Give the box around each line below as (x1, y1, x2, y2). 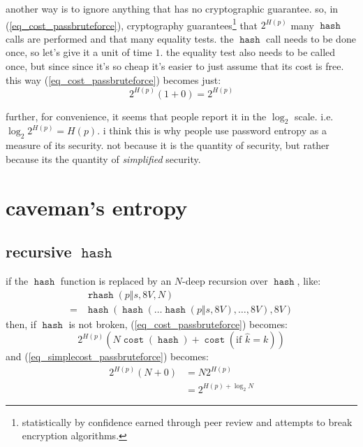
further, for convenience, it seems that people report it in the (6, 108, 267, 123)
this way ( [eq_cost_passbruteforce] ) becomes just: (6, 72, 221, 87)
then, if (6, 316, 36, 331)
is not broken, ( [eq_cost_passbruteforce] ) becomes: (68, 316, 288, 331)
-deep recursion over (182, 274, 268, 288)
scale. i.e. (294, 108, 334, 123)
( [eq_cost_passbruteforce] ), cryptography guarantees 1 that (6, 15, 258, 32)
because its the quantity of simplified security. (6, 151, 201, 166)
